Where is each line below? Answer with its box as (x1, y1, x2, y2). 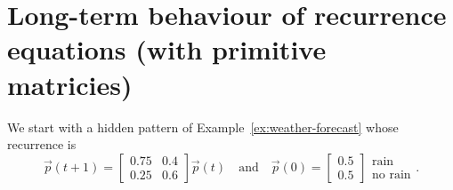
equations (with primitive (7, 31, 327, 67)
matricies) (7, 66, 133, 102)
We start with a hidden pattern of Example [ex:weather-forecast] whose (7, 117, 399, 136)
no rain (371, 169, 411, 182)
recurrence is (7, 135, 77, 154)
